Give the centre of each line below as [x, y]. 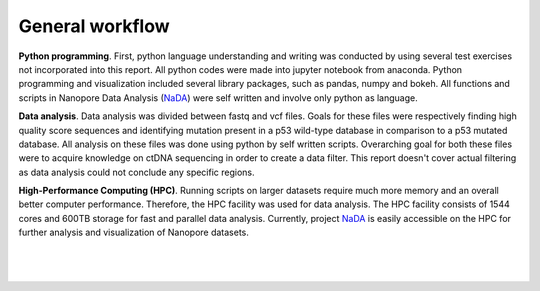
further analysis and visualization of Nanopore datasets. [134, 232]
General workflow [94, 26]
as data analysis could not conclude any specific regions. [136, 172]
